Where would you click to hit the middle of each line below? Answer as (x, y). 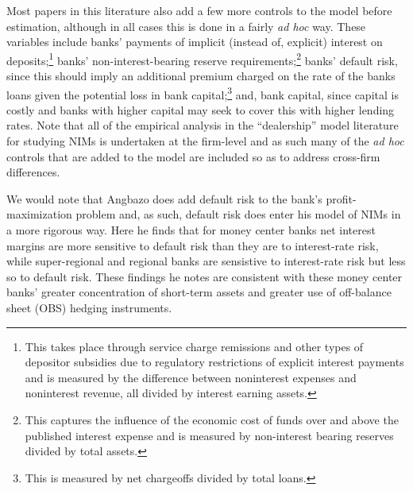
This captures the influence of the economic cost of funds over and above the (212, 419)
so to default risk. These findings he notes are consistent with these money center (205, 276)
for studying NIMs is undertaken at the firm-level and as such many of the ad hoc (205, 141)
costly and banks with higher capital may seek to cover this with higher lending (201, 109)
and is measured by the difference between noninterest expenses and (191, 377)
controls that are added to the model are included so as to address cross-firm (193, 156)
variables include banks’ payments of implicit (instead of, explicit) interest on (195, 42)
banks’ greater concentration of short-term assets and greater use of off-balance (199, 292)
